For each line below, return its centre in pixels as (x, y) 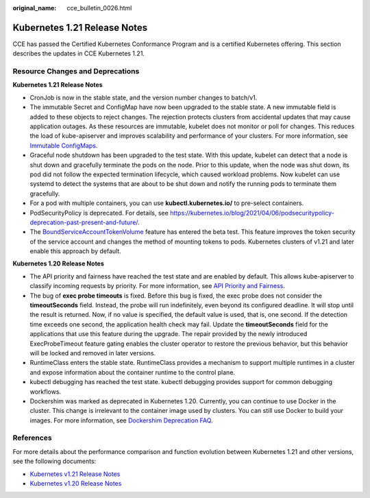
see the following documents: (54, 461)
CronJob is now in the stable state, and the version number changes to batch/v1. (144, 97)
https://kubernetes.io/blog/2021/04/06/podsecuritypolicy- (252, 213)
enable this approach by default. (75, 251)
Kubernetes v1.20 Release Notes (76, 484)
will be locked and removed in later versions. (93, 353)
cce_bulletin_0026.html (99, 8)
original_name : (35, 8)
